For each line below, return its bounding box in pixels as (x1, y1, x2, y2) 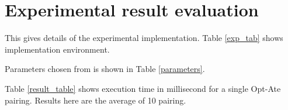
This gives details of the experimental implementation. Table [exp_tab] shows (5, 32, 283, 44)
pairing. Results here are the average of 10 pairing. (5, 94, 186, 106)
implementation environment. (5, 43, 110, 55)
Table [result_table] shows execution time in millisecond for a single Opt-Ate (5, 82, 281, 94)
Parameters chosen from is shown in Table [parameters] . (5, 63, 205, 75)
